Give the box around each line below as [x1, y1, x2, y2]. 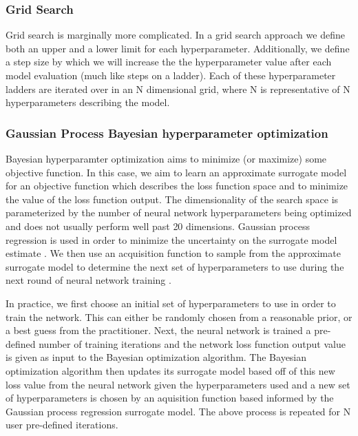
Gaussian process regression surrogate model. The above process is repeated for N [6, 404, 351, 418]
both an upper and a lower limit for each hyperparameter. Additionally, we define [6, 41, 350, 55]
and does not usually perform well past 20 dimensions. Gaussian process [6, 218, 310, 233]
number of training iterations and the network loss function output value [39, 336, 346, 351]
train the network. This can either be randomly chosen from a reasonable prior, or [6, 309, 352, 324]
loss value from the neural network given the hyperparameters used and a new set [6, 377, 350, 391]
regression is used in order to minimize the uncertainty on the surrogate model [6, 232, 337, 247]
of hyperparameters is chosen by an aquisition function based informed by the [6, 391, 334, 405]
